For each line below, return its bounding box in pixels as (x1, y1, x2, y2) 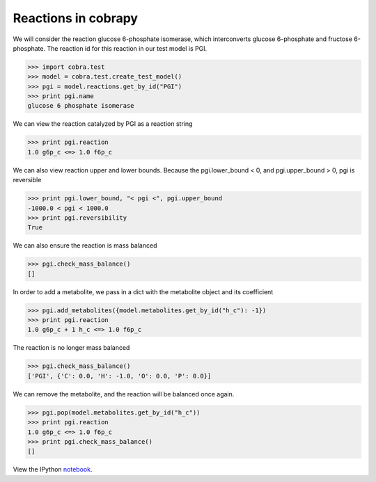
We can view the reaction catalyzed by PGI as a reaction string (13, 120, 193, 128)
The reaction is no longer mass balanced (13, 344, 130, 352)
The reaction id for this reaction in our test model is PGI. (46, 44, 207, 52)
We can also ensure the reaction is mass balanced (13, 241, 157, 250)
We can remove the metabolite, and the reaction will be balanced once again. (13, 389, 235, 398)
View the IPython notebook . (13, 465, 93, 474)
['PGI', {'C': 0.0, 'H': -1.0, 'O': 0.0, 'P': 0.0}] (27, 372, 212, 380)
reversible (13, 176, 42, 184)
